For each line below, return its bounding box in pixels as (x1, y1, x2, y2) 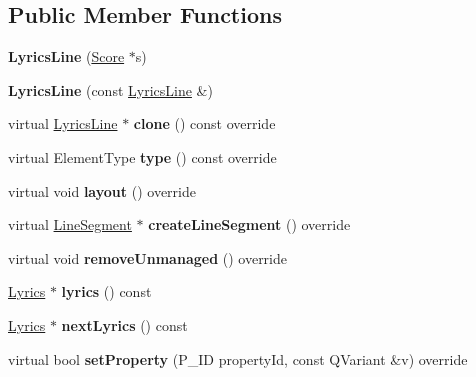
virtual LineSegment (8, 214, 132, 235)
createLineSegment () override (148, 214, 351, 235)
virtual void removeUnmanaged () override (8, 247, 288, 268)
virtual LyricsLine (8, 113, 118, 134)
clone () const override (133, 113, 276, 134)
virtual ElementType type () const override (8, 146, 277, 167)
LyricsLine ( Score (8, 46, 125, 67)
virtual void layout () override (8, 180, 196, 201)
